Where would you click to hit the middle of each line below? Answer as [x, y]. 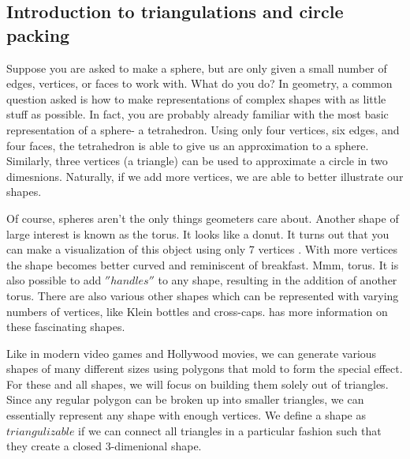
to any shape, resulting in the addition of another [278, 280]
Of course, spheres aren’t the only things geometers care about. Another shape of [203, 218]
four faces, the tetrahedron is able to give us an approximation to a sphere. [188, 145]
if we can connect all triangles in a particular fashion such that [230, 430]
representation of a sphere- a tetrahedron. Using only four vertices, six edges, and [203, 129]
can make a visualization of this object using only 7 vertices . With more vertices [202, 249]
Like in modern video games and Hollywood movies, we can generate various [192, 353]
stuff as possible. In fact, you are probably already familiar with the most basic [198, 114]
